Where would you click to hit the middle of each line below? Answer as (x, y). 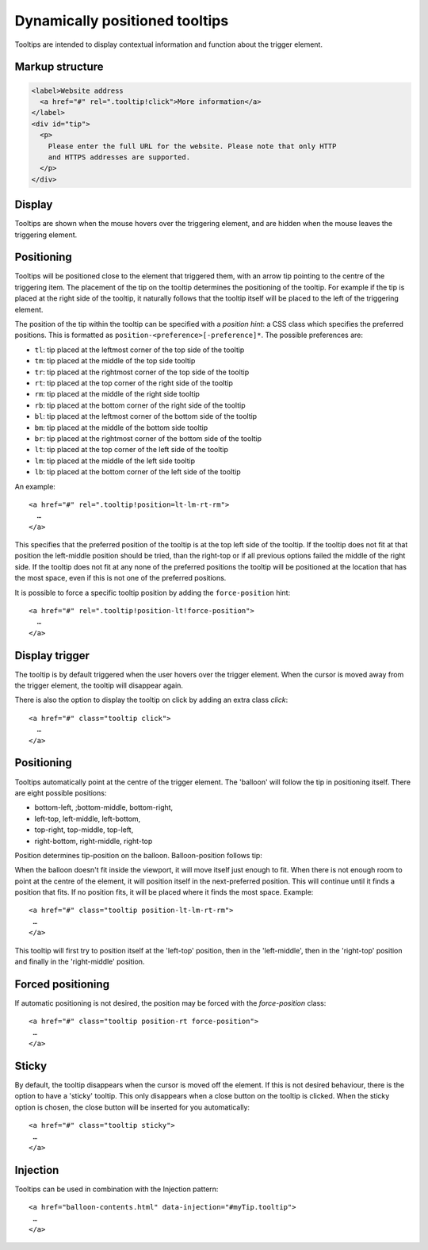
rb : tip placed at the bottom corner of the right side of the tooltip (140, 405)
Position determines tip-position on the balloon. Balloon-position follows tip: (139, 855)
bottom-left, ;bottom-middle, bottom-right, (104, 807)
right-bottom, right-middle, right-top (94, 841)
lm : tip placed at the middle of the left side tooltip (115, 461)
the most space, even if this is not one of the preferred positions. (120, 578)
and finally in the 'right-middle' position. (80, 962)
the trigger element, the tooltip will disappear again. (99, 685)
